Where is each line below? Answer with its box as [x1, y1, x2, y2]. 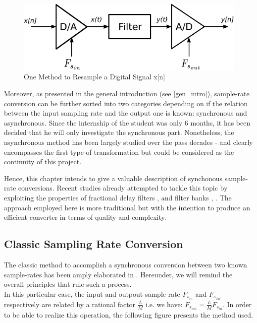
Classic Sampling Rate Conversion [4, 236, 183, 252]
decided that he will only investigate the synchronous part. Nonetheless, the [4, 127, 234, 137]
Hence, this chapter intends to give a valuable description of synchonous [4, 173, 223, 183]
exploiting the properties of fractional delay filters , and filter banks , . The [4, 192, 232, 202]
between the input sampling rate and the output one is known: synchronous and [4, 108, 247, 118]
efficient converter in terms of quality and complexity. [4, 212, 166, 222]
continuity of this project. [4, 156, 82, 167]
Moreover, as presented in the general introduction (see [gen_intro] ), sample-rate [4, 88, 250, 99]
